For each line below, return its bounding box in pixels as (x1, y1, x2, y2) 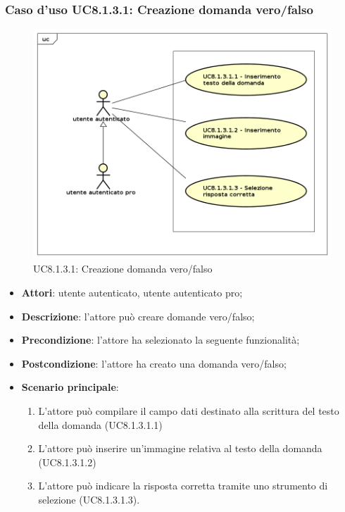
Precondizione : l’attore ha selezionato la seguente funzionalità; (21, 332, 300, 347)
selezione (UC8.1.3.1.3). (38, 492, 140, 507)
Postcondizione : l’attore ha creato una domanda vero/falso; (21, 356, 287, 370)
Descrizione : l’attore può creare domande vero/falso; (21, 308, 255, 323)
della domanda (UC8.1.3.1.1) (38, 417, 163, 432)
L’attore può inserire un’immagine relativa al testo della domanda (38, 441, 322, 456)
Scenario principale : (21, 380, 119, 394)
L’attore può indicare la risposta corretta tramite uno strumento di (38, 478, 328, 493)
